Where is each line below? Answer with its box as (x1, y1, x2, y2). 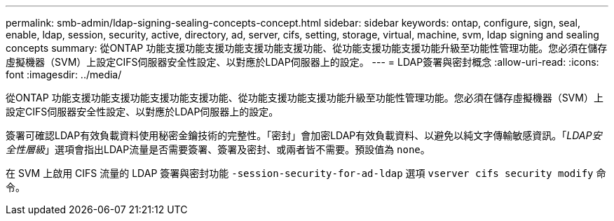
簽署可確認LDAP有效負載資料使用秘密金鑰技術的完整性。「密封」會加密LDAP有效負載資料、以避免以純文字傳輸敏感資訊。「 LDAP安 (6, 129, 602, 141)
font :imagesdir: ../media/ (6, 69, 122, 80)
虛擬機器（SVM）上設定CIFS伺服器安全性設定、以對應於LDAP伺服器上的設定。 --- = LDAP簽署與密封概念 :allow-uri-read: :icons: (6, 56, 599, 68)
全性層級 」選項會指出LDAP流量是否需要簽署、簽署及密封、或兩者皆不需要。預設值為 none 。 (6, 143, 430, 155)
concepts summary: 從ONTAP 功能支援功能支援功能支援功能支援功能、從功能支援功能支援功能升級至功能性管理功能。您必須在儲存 (6, 42, 608, 54)
